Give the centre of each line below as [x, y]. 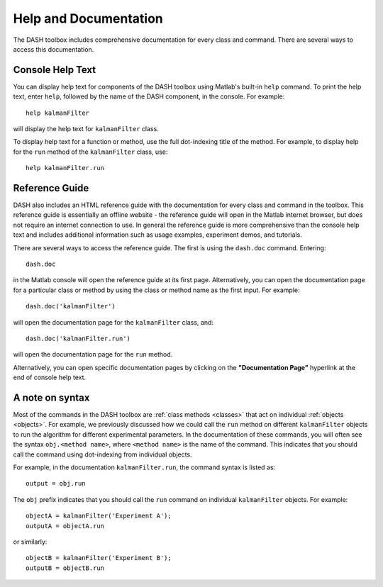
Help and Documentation [88, 18]
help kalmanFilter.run [65, 168]
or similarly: [30, 542]
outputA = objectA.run [65, 526]
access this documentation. [54, 49]
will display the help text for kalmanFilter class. [86, 129]
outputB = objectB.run [65, 568]
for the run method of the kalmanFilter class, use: [90, 152]
